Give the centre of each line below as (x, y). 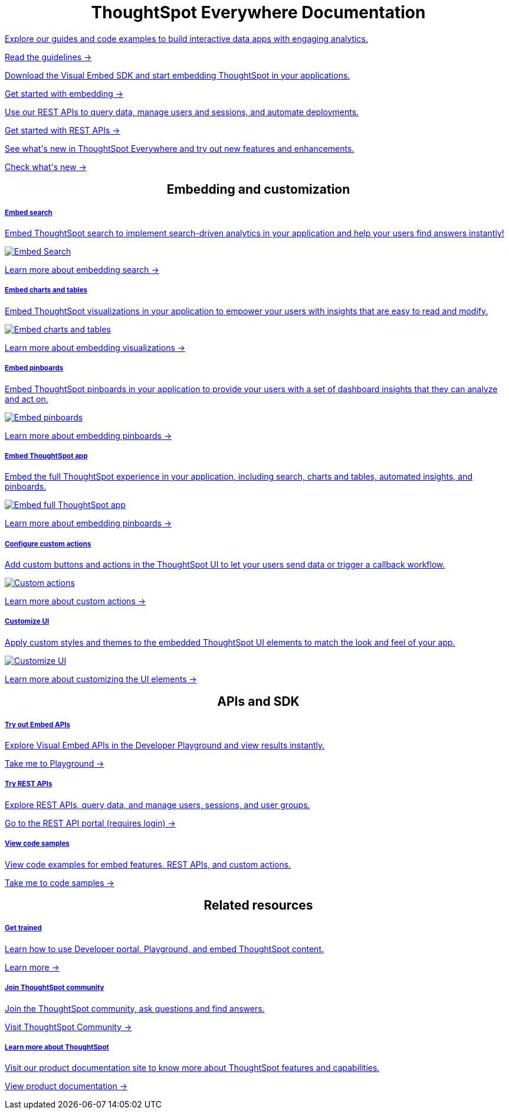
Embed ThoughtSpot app (46, 456)
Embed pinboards (34, 368)
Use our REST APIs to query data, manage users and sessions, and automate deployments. (182, 112)
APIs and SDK (258, 702)
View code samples (37, 844)
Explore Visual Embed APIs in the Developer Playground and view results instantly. (165, 745)
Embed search (29, 212)
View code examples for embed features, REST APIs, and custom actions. (148, 864)
